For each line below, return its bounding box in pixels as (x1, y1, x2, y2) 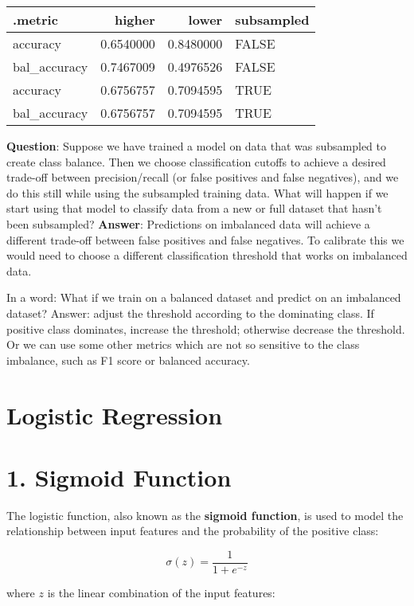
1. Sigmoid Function (6, 460, 232, 493)
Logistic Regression (6, 398, 223, 431)
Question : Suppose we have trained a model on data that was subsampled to (6, 138, 386, 154)
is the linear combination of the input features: (47, 584, 275, 601)
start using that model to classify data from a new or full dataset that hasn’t (6, 200, 382, 217)
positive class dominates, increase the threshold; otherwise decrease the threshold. (6, 320, 405, 337)
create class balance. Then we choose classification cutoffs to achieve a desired (6, 153, 386, 170)
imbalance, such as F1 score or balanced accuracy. (6, 351, 250, 368)
